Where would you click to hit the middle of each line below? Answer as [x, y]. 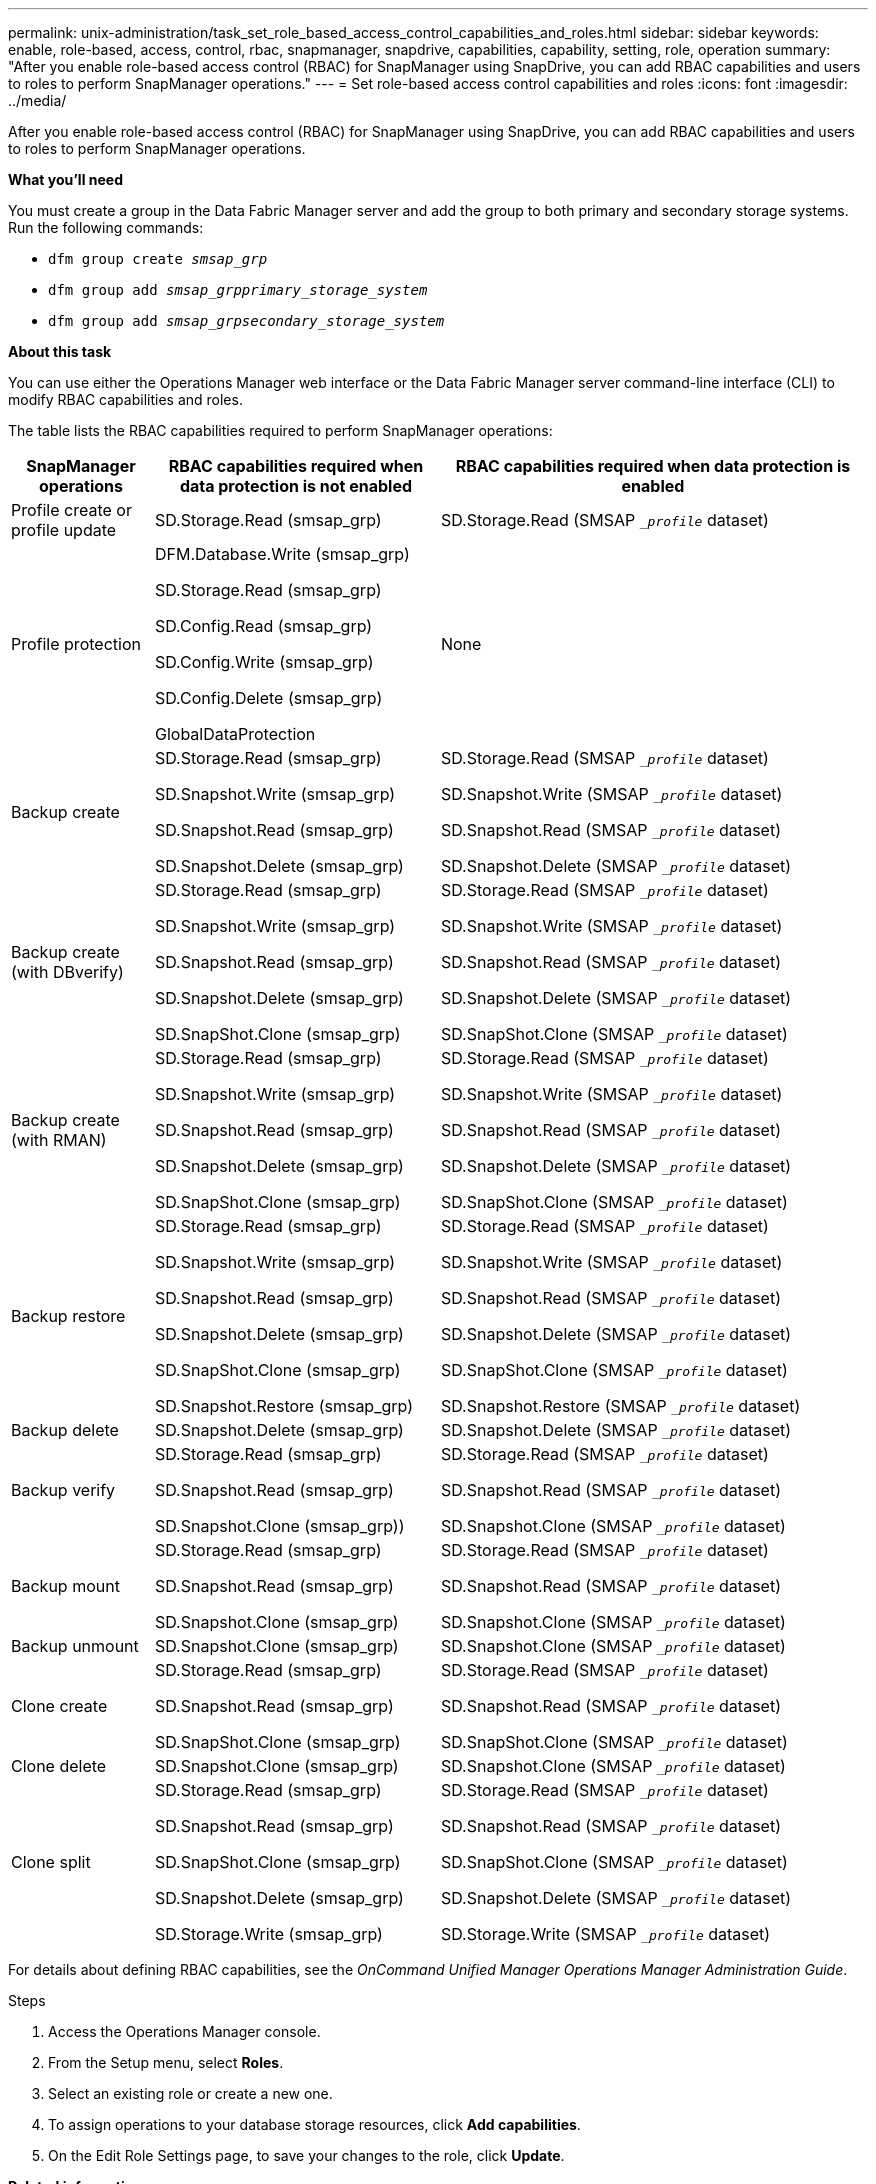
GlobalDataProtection [235, 734]
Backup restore [68, 1316]
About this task [60, 351]
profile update [64, 530]
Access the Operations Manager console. [184, 2031]
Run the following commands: [106, 227]
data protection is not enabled [296, 486]
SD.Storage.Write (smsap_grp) [268, 1934]
